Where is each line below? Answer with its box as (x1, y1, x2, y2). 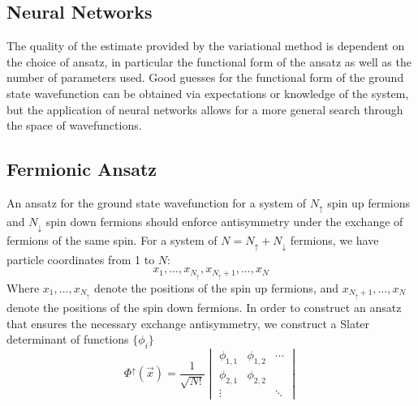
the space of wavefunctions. (6, 117, 142, 134)
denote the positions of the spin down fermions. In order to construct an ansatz (6, 299, 402, 316)
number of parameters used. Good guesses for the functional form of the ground (6, 69, 404, 86)
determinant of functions (6, 331, 129, 348)
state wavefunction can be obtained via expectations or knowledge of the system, (6, 84, 409, 101)
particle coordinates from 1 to (6, 250, 155, 267)
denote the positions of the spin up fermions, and (94, 279, 339, 296)
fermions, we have (290, 232, 379, 249)
